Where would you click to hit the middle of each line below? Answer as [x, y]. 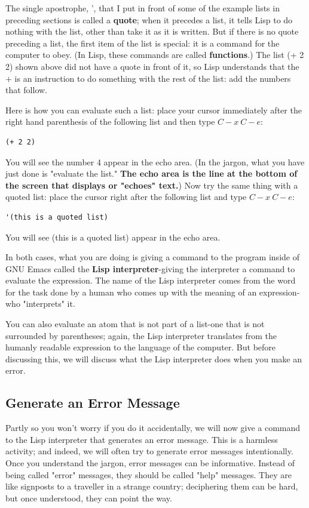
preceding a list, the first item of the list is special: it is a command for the [143, 43]
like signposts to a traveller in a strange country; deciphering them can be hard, [152, 486]
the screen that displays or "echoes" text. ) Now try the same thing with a [152, 185]
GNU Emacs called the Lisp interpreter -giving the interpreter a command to [150, 268]
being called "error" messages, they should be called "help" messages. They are [149, 474]
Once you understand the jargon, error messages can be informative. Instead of [150, 463]
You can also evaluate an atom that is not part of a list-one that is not [135, 324]
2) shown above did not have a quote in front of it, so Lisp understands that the [152, 66]
